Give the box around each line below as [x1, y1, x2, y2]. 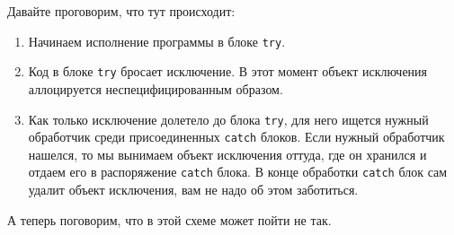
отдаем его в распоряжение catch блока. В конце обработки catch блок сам [28, 162, 448, 181]
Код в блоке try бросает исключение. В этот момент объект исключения [28, 62, 428, 81]
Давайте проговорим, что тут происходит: [7, 2, 236, 20]
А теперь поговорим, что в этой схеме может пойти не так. [7, 210, 332, 229]
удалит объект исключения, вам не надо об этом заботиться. [28, 180, 359, 199]
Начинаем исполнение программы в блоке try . [28, 31, 286, 50]
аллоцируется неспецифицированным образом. [28, 79, 283, 98]
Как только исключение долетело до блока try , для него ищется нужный [28, 109, 429, 128]
